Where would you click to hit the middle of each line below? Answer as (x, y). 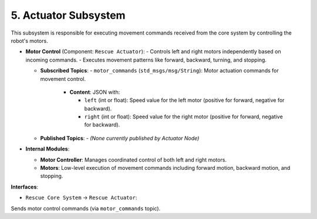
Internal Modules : (48, 149)
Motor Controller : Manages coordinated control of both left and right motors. (134, 160)
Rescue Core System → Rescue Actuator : (81, 198)
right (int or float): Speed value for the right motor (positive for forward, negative (183, 117)
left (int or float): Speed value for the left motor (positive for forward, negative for (184, 100)
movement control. (63, 78)
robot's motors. (29, 40)
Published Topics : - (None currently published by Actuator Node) (120, 138)
